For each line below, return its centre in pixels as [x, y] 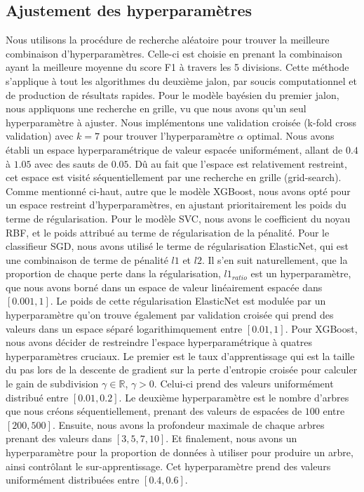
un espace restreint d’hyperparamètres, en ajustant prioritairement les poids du [176, 205]
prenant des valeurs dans [59, 438]
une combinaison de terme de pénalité [87, 259]
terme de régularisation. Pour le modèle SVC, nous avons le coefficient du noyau [178, 218]
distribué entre [37, 397]
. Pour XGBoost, [321, 328]
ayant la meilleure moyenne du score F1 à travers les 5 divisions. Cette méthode [177, 67]
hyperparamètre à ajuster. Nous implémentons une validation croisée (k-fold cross [181, 122]
